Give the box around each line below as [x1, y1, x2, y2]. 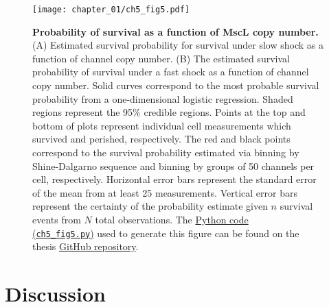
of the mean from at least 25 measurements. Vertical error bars [32, 185, 297, 199]
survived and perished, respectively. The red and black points [32, 132, 291, 146]
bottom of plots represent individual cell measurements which [32, 118, 291, 132]
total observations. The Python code [95, 212, 249, 226]
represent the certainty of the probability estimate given [32, 199, 268, 213]
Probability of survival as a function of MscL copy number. [32, 24, 319, 38]
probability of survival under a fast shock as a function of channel [32, 64, 309, 79]
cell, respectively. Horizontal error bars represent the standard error [32, 172, 317, 186]
